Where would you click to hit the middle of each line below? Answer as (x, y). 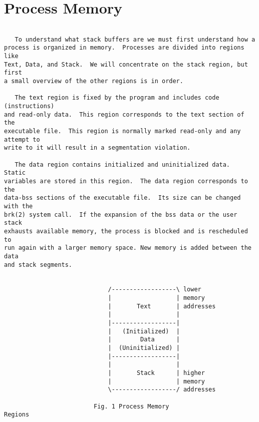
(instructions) (29, 106)
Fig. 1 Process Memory (131, 406)
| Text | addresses (162, 306)
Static (15, 173)
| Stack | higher (156, 373)
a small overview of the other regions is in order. (94, 81)
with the (19, 206)
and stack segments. (38, 265)
